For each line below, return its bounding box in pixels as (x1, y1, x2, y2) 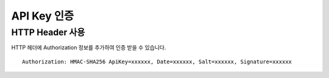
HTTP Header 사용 (11, 27, 85, 38)
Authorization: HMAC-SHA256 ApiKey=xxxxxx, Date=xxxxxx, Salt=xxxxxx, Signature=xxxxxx (22, 58, 292, 65)
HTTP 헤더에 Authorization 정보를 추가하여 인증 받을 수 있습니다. (11, 44, 166, 51)
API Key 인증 (11, 9, 74, 23)
